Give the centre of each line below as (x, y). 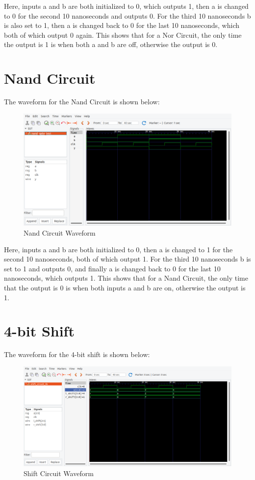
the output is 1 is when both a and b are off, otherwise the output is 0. (111, 44)
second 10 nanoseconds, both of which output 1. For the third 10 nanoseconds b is (127, 259)
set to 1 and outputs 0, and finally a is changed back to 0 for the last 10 (112, 268)
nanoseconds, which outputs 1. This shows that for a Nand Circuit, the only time (126, 278)
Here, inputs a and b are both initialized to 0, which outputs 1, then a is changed (126, 6)
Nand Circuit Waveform (60, 233)
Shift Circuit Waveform (59, 473)
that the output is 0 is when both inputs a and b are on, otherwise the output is (125, 288)
